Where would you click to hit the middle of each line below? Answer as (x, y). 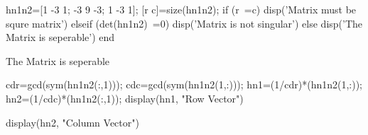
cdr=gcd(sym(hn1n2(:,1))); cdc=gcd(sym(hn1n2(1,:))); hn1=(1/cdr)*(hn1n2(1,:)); (184, 84)
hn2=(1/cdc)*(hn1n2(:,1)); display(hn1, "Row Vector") (125, 98)
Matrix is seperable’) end (60, 37)
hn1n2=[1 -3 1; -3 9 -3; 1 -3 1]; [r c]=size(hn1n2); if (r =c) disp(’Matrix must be (181, 9)
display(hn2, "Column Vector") (72, 122)
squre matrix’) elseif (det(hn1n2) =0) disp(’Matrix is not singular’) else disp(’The (184, 23)
